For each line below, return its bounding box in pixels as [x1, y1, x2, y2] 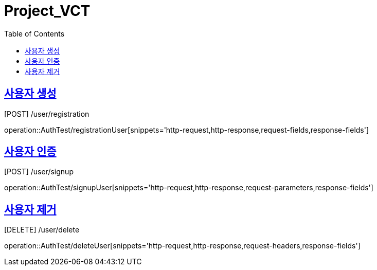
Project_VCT [4, 2, 91, 20]
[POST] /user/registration [4, 109, 89, 118]
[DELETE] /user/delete [4, 225, 80, 235]
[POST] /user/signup [4, 167, 74, 176]
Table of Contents [4, 29, 65, 38]
